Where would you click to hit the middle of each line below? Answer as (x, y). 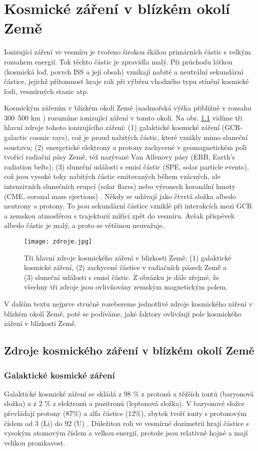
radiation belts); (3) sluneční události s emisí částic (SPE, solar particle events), (126, 166)
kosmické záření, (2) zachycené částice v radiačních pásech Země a (125, 267)
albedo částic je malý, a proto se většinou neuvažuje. (84, 225)
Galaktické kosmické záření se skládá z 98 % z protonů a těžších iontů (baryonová (129, 393)
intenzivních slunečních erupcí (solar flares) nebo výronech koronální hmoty (120, 186)
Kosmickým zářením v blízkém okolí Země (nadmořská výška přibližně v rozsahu (128, 108)
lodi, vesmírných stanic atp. (46, 91)
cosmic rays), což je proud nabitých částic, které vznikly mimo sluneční (139, 137)
